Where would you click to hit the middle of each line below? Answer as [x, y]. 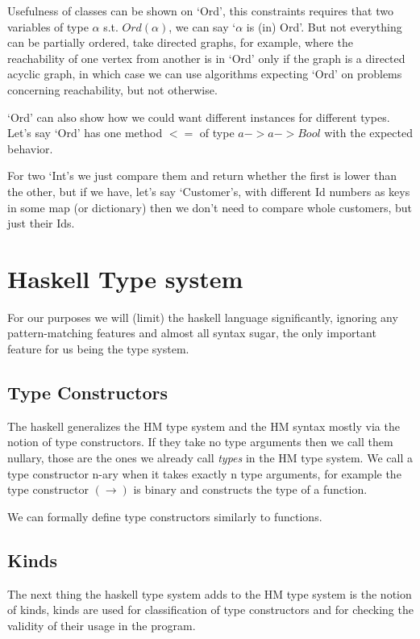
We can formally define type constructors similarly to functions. [165, 516]
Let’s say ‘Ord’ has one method [85, 133]
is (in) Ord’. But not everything [324, 26]
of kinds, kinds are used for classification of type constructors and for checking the [210, 610]
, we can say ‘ [202, 26]
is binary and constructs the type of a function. [250, 489]
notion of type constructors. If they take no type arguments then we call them [200, 442]
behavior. [30, 148]
